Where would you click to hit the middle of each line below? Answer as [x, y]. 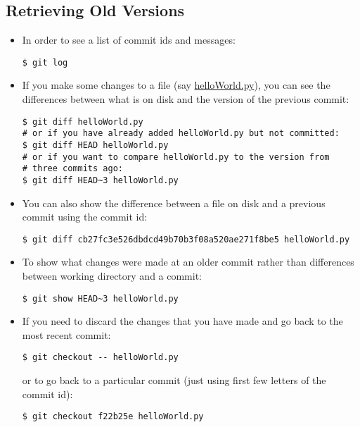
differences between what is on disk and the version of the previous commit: [186, 99]
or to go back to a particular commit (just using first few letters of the [174, 380]
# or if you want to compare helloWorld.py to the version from [176, 157]
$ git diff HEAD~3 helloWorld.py [100, 180]
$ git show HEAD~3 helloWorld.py [100, 298]
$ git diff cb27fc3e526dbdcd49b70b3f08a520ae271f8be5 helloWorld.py [186, 239]
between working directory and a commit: [112, 276]
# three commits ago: [72, 169]
